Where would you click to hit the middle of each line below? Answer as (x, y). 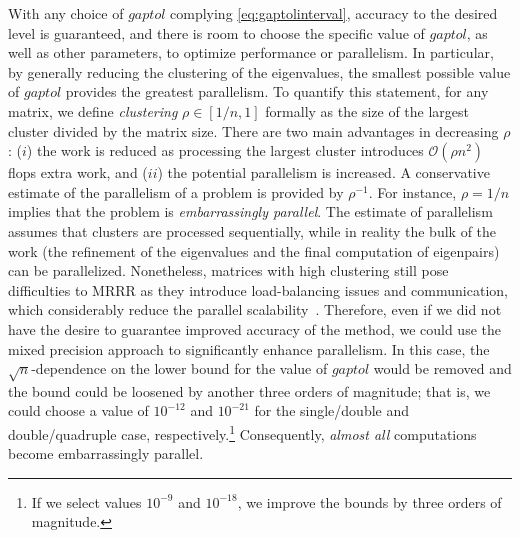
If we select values (86, 501)
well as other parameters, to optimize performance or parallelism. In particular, (251, 52)
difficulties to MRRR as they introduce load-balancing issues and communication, (258, 289)
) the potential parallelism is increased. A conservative (323, 172)
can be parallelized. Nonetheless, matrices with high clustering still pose (228, 270)
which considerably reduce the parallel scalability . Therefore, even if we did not (255, 309)
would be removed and (442, 368)
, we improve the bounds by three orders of (369, 501)
